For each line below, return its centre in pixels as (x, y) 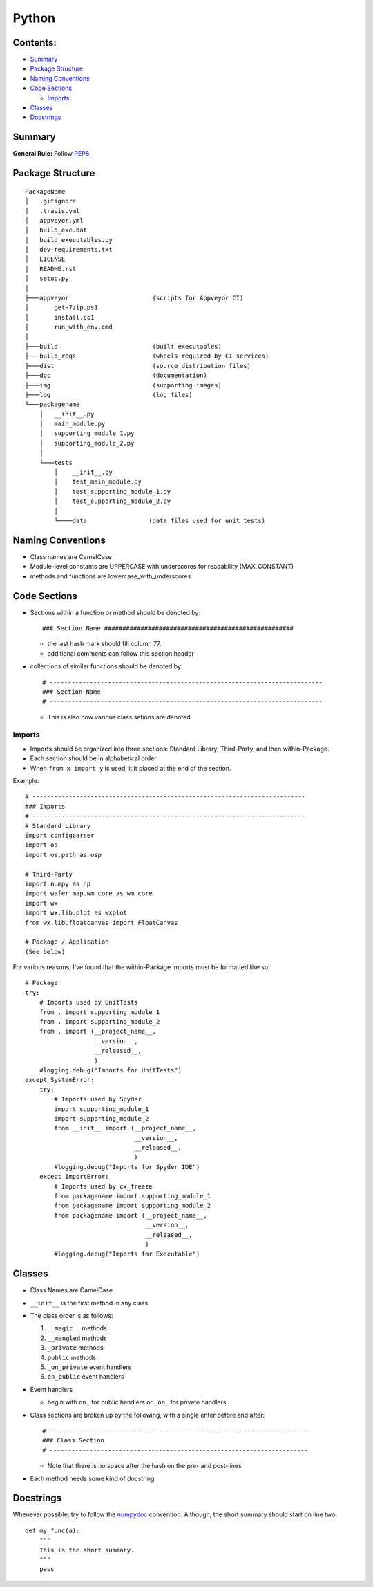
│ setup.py (47, 279)
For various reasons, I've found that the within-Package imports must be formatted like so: (141, 967)
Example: (26, 781)
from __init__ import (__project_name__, (125, 1128)
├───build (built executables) (124, 346)
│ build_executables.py (69, 240)
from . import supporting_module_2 (99, 1022)
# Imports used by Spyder (98, 1099)
